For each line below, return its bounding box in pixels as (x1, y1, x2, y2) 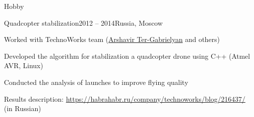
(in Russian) (4, 103, 41, 114)
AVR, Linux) (4, 60, 43, 71)
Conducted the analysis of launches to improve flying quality (4, 77, 189, 87)
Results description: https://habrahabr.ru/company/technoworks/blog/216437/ (4, 93, 246, 104)
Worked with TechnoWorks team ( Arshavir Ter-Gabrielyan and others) (4, 34, 220, 44)
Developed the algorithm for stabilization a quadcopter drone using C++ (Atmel (4, 50, 250, 61)
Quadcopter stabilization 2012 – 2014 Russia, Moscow (4, 17, 163, 28)
